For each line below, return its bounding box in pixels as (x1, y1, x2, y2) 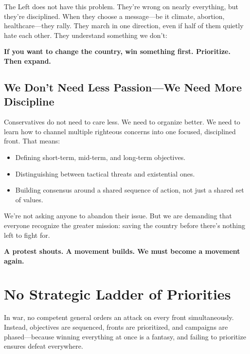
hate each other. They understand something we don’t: (4, 30, 167, 40)
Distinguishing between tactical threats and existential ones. (15, 168, 195, 178)
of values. (15, 194, 43, 204)
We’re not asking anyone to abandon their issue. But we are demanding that (4, 211, 232, 221)
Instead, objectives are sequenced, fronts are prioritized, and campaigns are (4, 322, 228, 332)
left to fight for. (4, 230, 50, 240)
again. (4, 255, 24, 265)
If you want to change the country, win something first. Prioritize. (4, 46, 231, 56)
